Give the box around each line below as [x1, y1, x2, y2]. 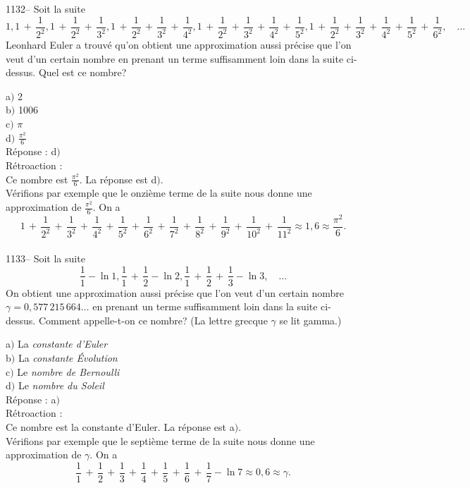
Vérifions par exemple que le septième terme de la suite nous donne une [6, 433, 315, 448]
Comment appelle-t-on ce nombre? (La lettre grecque [38, 312, 268, 327]
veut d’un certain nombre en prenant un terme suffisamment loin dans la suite [6, 51, 344, 66]
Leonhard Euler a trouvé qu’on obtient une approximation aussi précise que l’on [6, 37, 352, 51]
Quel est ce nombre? [38, 65, 127, 80]
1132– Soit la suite [6, 1, 85, 16]
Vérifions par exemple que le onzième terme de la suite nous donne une [6, 185, 312, 200]
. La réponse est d [79, 171, 157, 186]
